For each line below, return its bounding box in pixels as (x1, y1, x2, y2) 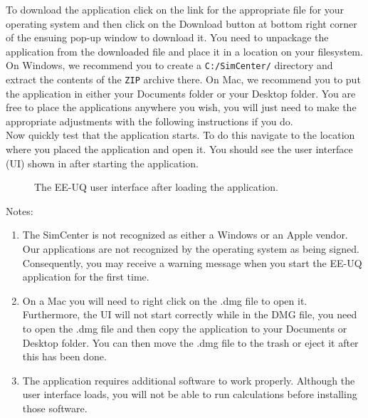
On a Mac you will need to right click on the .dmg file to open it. (22, 293, 307, 308)
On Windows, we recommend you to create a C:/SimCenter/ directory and (6, 58, 333, 73)
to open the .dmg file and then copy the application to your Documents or (22, 321, 347, 335)
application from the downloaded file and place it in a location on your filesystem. (6, 43, 363, 58)
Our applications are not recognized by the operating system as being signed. (22, 241, 359, 256)
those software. (22, 400, 88, 415)
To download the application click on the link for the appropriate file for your (6, 2, 345, 16)
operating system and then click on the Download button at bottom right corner (6, 16, 357, 31)
